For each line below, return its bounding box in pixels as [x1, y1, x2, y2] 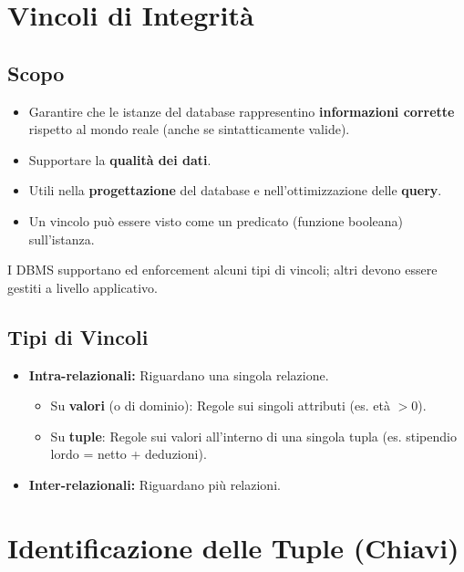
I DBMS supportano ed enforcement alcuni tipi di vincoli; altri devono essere [7, 260, 438, 279]
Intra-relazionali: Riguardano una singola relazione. [28, 365, 329, 384]
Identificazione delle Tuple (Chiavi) [7, 528, 459, 566]
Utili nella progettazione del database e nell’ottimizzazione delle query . [28, 181, 442, 200]
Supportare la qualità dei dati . [28, 150, 211, 169]
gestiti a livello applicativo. [7, 277, 158, 296]
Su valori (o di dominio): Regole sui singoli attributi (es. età [50, 396, 391, 415]
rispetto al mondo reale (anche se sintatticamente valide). [28, 120, 350, 139]
